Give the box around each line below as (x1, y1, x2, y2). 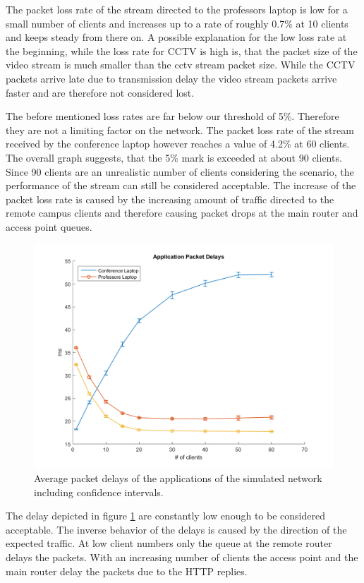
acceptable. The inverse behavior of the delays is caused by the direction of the (6, 522, 347, 536)
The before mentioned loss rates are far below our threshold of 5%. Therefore (6, 109, 339, 124)
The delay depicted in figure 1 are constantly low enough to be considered (6, 508, 325, 523)
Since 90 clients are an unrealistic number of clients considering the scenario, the (6, 164, 354, 179)
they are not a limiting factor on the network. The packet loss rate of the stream (6, 122, 354, 137)
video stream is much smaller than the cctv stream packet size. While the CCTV (6, 57, 356, 72)
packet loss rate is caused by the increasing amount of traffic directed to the (6, 191, 334, 206)
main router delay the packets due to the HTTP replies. (6, 563, 248, 578)
